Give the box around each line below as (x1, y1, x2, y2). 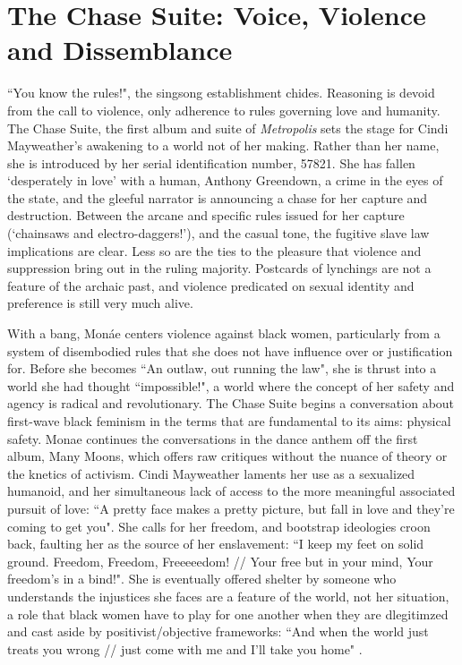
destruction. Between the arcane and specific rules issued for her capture (7, 206, 405, 225)
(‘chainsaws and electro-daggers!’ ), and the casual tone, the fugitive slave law (7, 224, 430, 243)
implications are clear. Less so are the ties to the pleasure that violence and (7, 241, 422, 260)
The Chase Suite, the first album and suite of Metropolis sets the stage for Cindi (7, 118, 449, 137)
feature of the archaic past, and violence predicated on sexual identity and (7, 276, 415, 294)
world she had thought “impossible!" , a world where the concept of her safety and (7, 376, 455, 395)
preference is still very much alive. (7, 294, 193, 312)
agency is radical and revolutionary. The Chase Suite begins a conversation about (7, 394, 455, 413)
